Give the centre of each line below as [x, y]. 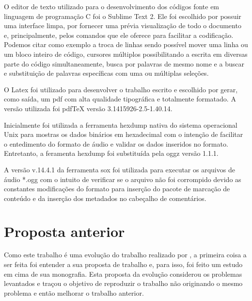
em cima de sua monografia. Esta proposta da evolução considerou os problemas [123, 274]
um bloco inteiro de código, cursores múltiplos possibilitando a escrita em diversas [126, 54]
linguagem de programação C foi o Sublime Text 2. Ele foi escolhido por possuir [123, 16]
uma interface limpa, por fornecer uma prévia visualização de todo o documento [123, 25]
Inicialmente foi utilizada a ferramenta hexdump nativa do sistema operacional [121, 125]
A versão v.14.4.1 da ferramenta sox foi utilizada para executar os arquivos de [119, 169]
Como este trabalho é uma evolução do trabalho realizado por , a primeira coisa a [125, 255]
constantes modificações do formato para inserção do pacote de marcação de [117, 189]
